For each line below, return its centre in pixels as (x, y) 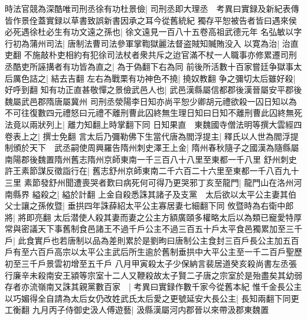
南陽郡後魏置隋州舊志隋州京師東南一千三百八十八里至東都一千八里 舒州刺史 (151, 159)
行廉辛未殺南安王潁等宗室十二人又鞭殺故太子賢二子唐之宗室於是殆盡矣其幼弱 (153, 275)
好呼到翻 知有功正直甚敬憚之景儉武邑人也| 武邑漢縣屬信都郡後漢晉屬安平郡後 (153, 90)
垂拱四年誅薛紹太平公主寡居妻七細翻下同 (146, 206)
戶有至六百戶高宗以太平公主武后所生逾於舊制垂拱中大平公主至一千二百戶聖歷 (153, 252)
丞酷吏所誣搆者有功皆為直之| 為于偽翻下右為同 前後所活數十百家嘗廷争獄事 (149, 66)
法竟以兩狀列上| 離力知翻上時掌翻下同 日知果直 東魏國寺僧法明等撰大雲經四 (153, 124)
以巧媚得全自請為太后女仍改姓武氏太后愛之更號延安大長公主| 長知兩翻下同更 (152, 298)
